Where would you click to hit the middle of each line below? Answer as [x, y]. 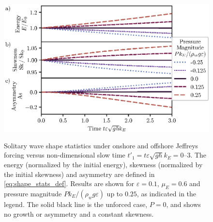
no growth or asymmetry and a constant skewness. [79, 214]
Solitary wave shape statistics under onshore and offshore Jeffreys [101, 145]
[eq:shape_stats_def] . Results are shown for [69, 183]
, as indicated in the [167, 193]
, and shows [183, 204]
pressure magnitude [33, 193]
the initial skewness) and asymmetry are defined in [79, 174]
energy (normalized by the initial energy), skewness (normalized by [103, 165]
